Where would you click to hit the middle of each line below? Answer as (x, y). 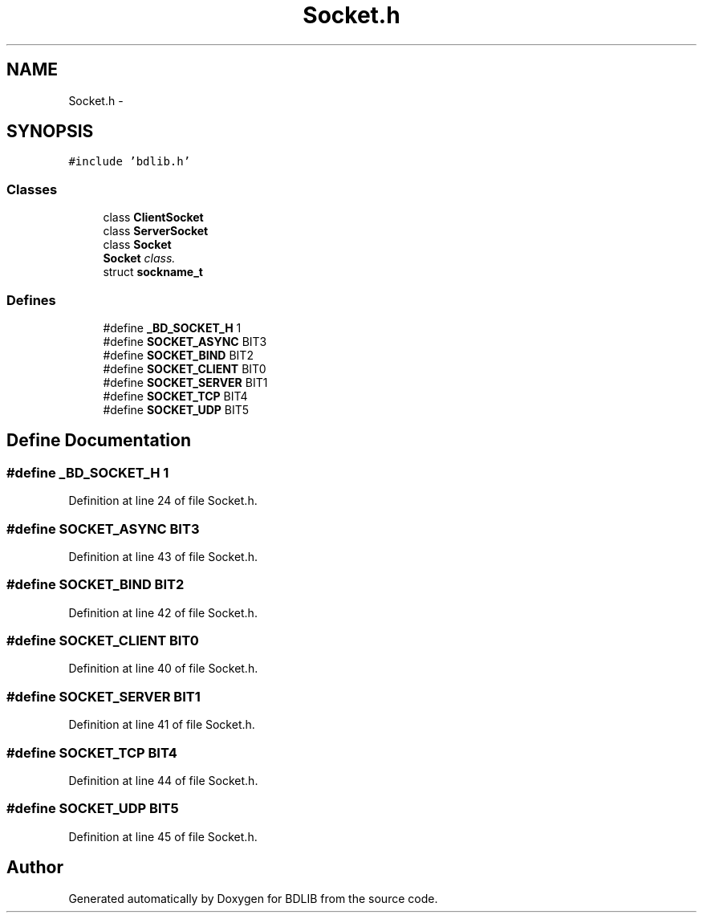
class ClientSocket (153, 218)
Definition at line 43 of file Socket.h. (163, 556)
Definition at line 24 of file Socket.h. (163, 501)
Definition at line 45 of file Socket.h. (163, 836)
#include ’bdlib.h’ (130, 162)
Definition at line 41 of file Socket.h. (162, 725)
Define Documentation (99, 441)
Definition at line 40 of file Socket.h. (163, 669)
